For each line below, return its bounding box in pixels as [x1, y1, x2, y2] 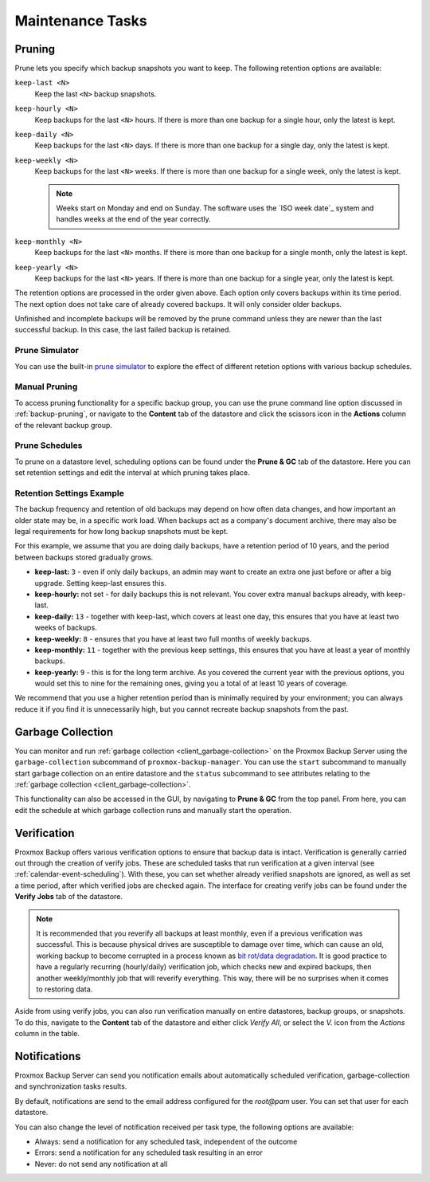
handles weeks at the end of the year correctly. [56, 214, 211, 224]
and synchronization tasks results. [14, 1082, 127, 1091]
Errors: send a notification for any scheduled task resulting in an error [34, 1148, 263, 1157]
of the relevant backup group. [14, 420, 113, 430]
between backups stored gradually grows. [14, 552, 154, 562]
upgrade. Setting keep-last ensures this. [34, 578, 166, 587]
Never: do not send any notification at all [34, 1159, 168, 1168]
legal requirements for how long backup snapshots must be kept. [14, 527, 229, 536]
